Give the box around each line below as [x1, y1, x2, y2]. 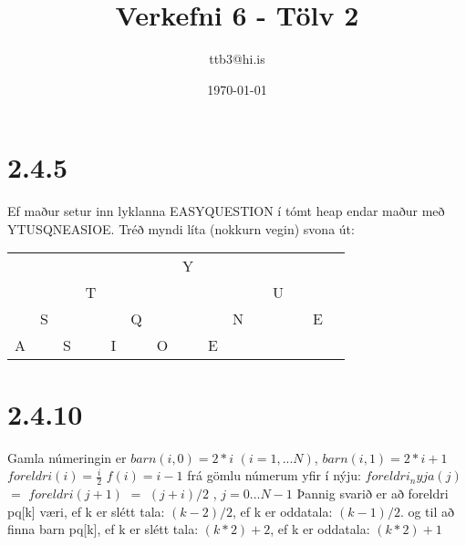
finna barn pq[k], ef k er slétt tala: [7, 519, 199, 539]
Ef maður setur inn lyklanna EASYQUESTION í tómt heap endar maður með [7, 201, 445, 221]
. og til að [399, 501, 454, 520]
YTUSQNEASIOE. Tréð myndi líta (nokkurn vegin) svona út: [7, 219, 355, 238]
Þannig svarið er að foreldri [296, 483, 449, 502]
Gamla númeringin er [7, 447, 127, 467]
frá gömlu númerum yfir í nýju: [187, 466, 361, 485]
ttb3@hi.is [209, 49, 265, 68]
